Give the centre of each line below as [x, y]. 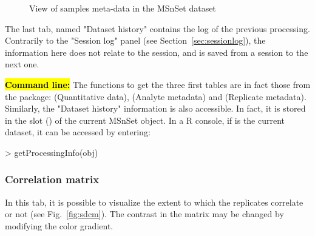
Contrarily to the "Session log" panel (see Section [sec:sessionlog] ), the [135, 40]
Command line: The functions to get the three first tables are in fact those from [158, 84]
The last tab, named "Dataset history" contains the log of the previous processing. [157, 28]
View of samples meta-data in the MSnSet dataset [123, 8]
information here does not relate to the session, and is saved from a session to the [157, 52]
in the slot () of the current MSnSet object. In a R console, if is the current [145, 120]
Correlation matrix [52, 179]
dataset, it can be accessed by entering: [78, 132]
